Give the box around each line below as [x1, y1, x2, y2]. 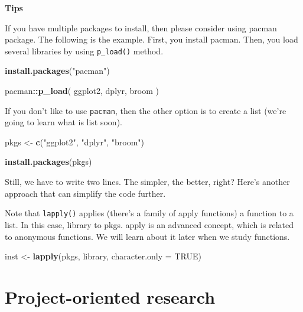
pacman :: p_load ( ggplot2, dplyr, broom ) [5, 84, 159, 97]
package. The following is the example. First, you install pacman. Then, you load [5, 33, 298, 45]
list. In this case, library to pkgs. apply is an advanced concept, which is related [5, 218, 294, 230]
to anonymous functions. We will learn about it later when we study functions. [5, 230, 290, 242]
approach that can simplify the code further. [5, 187, 166, 199]
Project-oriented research [5, 284, 216, 308]
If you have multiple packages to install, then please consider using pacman [5, 21, 277, 34]
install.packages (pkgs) [5, 155, 92, 168]
